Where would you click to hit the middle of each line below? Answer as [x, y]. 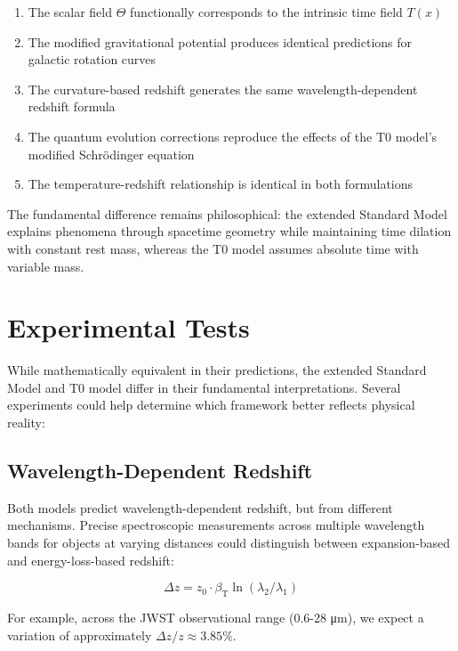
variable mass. [46, 266]
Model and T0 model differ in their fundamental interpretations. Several [204, 387]
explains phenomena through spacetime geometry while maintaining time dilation [229, 231]
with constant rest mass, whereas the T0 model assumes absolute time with [213, 248]
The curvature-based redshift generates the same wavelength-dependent [223, 89]
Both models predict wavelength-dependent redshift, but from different [200, 507]
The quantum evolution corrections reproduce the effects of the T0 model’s [233, 136]
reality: [26, 423]
